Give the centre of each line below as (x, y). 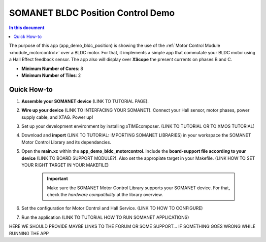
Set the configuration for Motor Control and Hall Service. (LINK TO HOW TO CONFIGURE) (112, 208)
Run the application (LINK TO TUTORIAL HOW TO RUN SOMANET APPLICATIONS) (105, 217)
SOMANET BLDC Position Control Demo (92, 13)
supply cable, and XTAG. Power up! (57, 117)
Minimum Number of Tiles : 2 (51, 75)
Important (58, 179)
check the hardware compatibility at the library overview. (105, 195)
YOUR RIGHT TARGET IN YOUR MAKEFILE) (65, 165)
